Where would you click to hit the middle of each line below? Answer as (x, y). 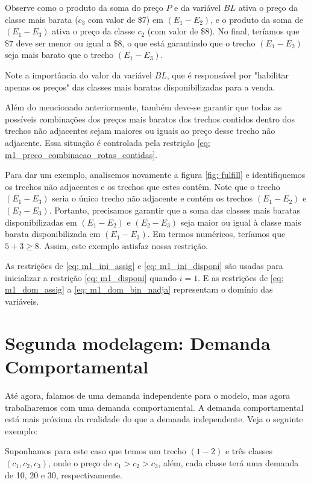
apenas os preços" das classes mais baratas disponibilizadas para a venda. (140, 87)
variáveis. (22, 301)
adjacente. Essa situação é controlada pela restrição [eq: (108, 142)
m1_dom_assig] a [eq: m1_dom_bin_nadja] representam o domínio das (139, 289)
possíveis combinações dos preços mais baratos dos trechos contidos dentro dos (150, 119)
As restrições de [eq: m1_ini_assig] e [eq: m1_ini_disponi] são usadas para (144, 266)
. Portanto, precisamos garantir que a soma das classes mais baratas (175, 210)
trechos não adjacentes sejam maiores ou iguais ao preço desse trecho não (140, 131)
